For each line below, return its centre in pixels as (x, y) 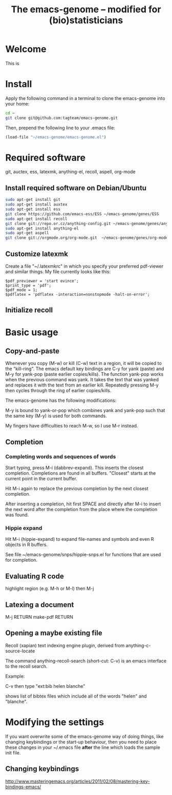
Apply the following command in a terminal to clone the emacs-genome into (85, 98)
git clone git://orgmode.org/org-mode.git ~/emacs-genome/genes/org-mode (87, 238)
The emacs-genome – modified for (86, 9)
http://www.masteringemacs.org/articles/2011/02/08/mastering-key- (78, 781)
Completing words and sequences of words (61, 456)
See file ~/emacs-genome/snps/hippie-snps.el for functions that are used (83, 555)
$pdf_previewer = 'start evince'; (42, 281)
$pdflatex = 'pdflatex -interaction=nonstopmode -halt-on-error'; (78, 294)
